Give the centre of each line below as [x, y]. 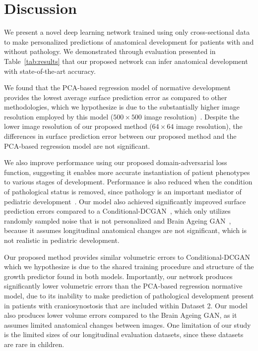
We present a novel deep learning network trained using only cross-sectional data [127, 32]
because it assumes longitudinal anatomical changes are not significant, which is [126, 230]
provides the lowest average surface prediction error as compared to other [116, 97]
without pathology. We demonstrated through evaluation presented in [110, 51]
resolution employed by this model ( [59, 116]
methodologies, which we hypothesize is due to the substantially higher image [122, 107]
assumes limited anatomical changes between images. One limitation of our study [128, 324]
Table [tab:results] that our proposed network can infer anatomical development [126, 61]
